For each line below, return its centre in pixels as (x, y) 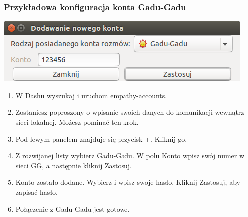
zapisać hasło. (37, 191)
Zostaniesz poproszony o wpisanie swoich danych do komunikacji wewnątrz (130, 112)
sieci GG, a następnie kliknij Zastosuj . (74, 165)
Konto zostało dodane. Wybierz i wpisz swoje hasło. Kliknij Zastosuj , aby (128, 182)
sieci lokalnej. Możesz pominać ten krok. (77, 122)
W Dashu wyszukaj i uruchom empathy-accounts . (91, 95)
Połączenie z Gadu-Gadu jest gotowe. (73, 208)
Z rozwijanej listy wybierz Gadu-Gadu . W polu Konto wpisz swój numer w (130, 155)
